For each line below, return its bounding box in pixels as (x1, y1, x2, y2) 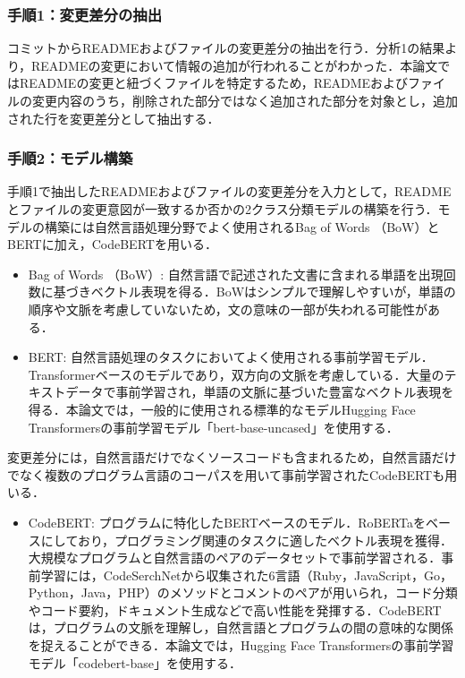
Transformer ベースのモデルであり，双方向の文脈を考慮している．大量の (28, 365, 444, 383)
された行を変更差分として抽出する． (7, 108, 220, 127)
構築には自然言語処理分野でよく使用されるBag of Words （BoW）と (44, 217, 440, 236)
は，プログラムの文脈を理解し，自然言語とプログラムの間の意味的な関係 (28, 618, 453, 637)
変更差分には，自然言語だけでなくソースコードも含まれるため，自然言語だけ (7, 448, 457, 467)
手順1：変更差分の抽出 (7, 3, 162, 25)
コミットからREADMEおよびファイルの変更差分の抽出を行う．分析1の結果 (7, 39, 445, 57)
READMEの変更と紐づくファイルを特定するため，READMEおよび (19, 73, 409, 92)
